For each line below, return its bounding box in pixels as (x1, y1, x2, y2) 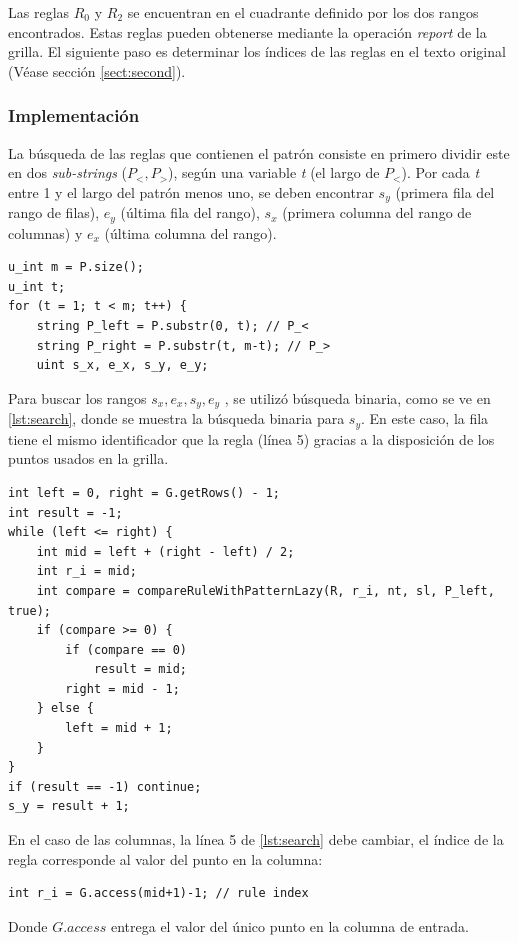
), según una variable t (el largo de (168, 162, 380, 183)
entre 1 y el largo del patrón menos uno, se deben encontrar (8, 181, 374, 202)
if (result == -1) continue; (8, 779, 202, 794)
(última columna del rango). (104, 222, 277, 243)
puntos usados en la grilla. (8, 448, 169, 469)
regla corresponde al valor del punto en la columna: (8, 848, 323, 869)
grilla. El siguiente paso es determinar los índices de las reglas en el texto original (8, 41, 506, 62)
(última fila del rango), (120, 202, 260, 223)
